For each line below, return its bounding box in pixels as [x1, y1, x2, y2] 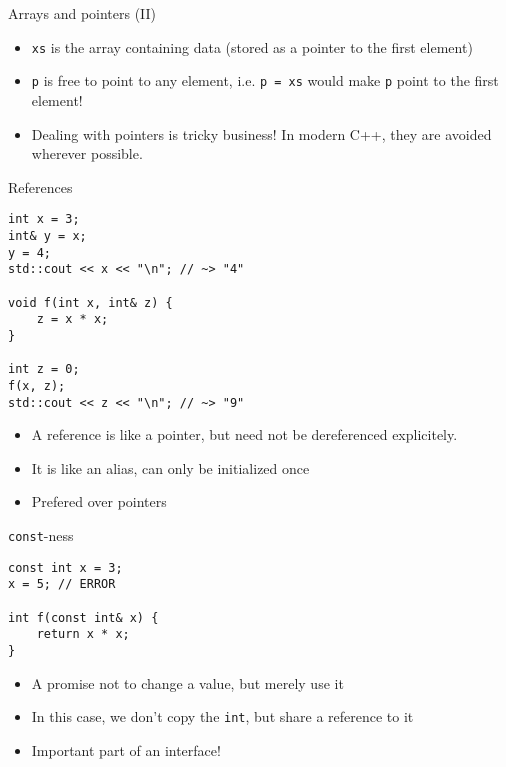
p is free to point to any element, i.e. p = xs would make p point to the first [31, 70, 499, 91]
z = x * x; [36, 312, 109, 327]
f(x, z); [8, 378, 66, 393]
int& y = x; [8, 228, 87, 243]
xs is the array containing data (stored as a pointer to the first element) [31, 36, 473, 57]
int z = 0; [8, 362, 80, 377]
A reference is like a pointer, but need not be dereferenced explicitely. [31, 424, 458, 445]
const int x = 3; [8, 560, 123, 575]
